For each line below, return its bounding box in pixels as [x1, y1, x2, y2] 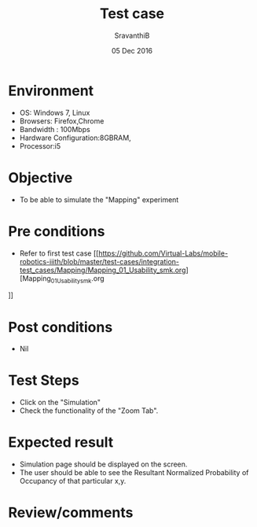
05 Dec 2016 [111, 46, 153, 55]
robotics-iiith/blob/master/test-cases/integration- [19, 256, 179, 266]
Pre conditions [8, 222, 105, 240]
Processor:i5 [19, 141, 61, 150]
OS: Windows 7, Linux [19, 108, 90, 117]
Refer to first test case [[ [19, 249, 99, 258]
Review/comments [8, 504, 134, 521]
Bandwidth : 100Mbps [19, 124, 90, 134]
